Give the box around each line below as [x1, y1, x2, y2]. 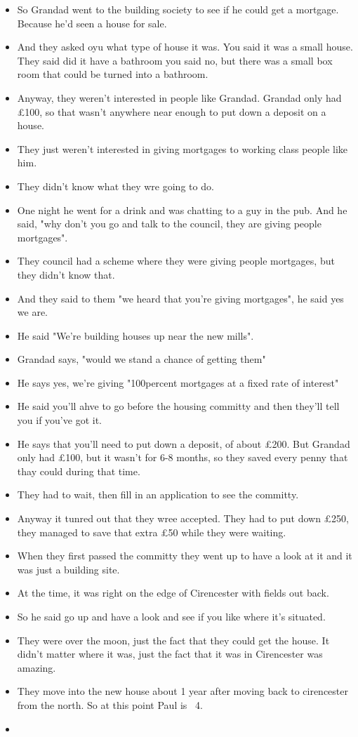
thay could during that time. [17, 463, 140, 478]
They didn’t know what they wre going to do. [17, 178, 214, 193]
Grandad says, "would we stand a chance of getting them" [17, 352, 266, 366]
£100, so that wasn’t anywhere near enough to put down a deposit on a [17, 104, 326, 119]
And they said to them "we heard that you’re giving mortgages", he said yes [17, 291, 344, 305]
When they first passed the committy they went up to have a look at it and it [17, 548, 352, 563]
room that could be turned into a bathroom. [17, 67, 208, 81]
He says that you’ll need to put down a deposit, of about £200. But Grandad [17, 436, 350, 451]
